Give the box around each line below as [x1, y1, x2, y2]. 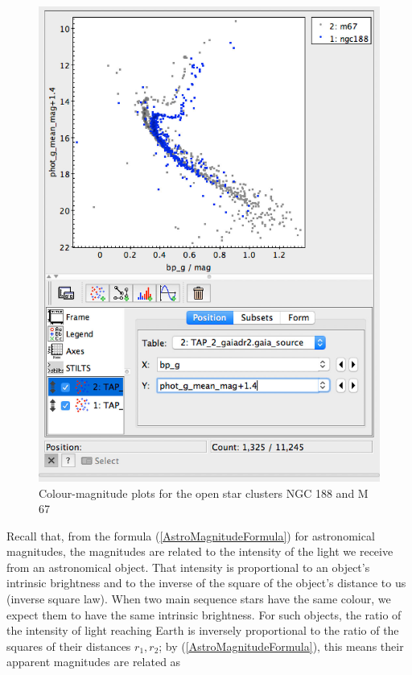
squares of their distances [6, 637, 131, 654]
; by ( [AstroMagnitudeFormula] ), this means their [159, 637, 404, 654]
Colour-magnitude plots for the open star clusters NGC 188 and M [39, 484, 369, 501]
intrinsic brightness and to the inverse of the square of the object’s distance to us [6, 574, 406, 591]
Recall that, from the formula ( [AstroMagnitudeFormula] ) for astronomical [6, 527, 375, 544]
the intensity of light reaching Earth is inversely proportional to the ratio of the [6, 622, 399, 639]
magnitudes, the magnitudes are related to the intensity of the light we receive [6, 543, 393, 560]
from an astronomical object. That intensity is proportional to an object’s [6, 558, 370, 575]
